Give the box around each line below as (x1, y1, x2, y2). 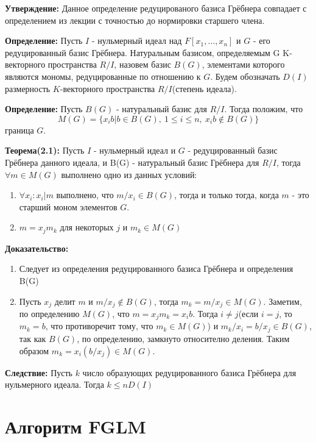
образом (19, 344, 49, 357)
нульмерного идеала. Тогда (5, 378, 104, 391)
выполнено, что (56, 188, 114, 201)
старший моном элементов (19, 200, 118, 213)
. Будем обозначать (210, 70, 280, 82)
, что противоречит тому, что (45, 319, 153, 332)
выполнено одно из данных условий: (61, 168, 197, 180)
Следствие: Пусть (5, 366, 72, 379)
